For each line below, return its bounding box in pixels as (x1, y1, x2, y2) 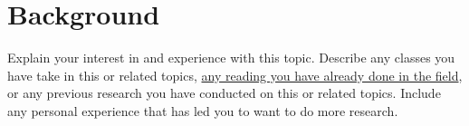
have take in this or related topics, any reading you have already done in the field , (7, 65, 463, 84)
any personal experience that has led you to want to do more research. (7, 101, 398, 120)
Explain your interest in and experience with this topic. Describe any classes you (7, 48, 455, 67)
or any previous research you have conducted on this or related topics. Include (7, 83, 441, 102)
